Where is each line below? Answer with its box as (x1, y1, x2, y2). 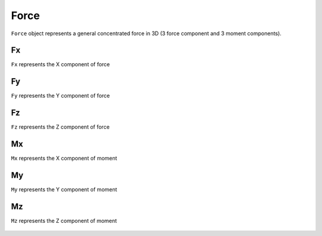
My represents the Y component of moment (11, 186, 117, 193)
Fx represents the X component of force (11, 61, 110, 68)
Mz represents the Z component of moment (11, 217, 117, 224)
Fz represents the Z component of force (11, 123, 110, 131)
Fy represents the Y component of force (11, 92, 110, 100)
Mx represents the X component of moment (11, 155, 117, 162)
